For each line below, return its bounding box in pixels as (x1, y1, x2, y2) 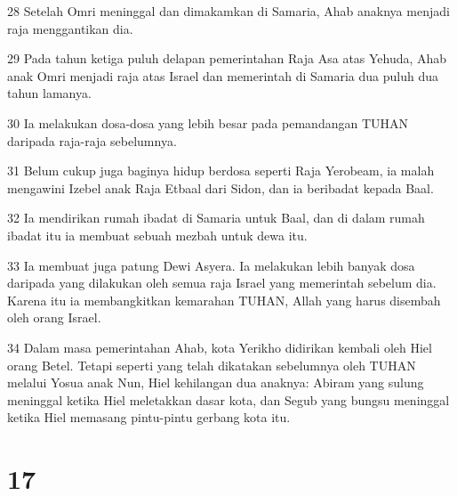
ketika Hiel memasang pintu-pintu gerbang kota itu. (7, 408, 291, 427)
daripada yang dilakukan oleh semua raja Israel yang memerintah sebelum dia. (7, 273, 437, 292)
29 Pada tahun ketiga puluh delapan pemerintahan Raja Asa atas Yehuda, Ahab (7, 49, 447, 68)
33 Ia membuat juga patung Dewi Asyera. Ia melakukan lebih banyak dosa (7, 256, 415, 274)
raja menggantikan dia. (7, 19, 133, 37)
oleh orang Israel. (7, 308, 101, 327)
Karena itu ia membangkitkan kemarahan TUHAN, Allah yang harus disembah (7, 290, 441, 309)
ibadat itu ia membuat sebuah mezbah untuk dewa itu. (7, 225, 308, 244)
